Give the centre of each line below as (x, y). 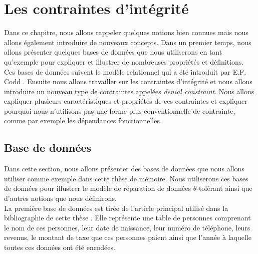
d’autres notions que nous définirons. (60, 198)
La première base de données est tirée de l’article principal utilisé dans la (116, 208)
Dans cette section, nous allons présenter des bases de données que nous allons (124, 169)
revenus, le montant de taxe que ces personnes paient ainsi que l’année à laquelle (128, 237)
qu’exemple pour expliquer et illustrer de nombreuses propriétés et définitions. (124, 61)
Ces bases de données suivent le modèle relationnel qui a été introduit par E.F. (125, 71)
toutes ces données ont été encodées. (60, 247)
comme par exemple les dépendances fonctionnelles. (83, 120)
